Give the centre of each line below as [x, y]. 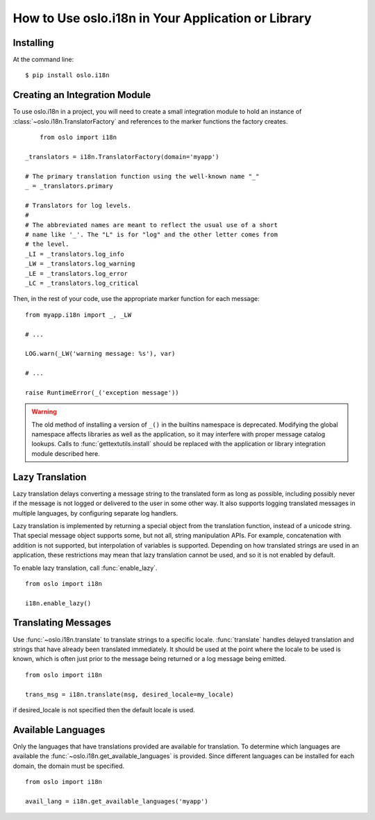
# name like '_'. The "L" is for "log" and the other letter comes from [151, 235]
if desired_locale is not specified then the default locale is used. [104, 710]
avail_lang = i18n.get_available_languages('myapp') [117, 801]
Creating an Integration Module [82, 95]
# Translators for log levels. [78, 205]
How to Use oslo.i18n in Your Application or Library [162, 18]
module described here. [66, 453]
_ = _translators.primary [69, 186]
